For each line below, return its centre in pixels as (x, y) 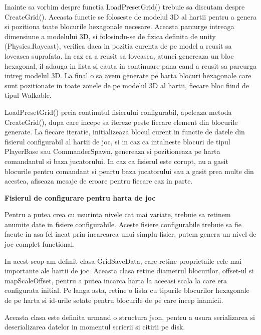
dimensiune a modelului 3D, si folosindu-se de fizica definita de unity (110, 36)
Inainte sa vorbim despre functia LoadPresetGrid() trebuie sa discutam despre (125, 7)
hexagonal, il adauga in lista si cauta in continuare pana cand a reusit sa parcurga (131, 65)
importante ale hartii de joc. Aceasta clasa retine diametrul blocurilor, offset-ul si (129, 271)
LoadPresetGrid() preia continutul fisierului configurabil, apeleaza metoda (118, 112)
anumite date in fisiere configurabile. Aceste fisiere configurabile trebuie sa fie (123, 224)
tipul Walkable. (28, 95)
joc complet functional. (40, 244)
